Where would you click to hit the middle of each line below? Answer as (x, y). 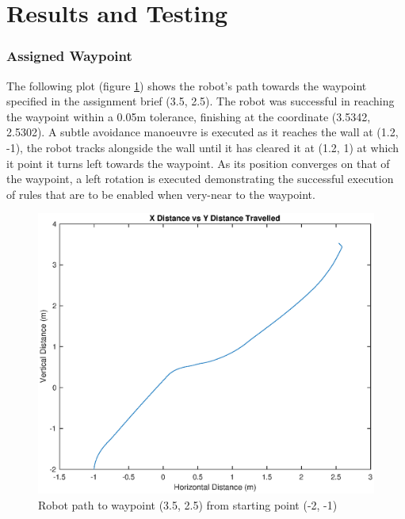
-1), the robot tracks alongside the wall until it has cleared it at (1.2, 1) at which (202, 147)
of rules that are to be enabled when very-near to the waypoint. (161, 194)
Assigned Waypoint (69, 56)
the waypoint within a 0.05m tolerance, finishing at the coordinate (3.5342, (189, 116)
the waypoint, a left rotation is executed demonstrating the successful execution (200, 179)
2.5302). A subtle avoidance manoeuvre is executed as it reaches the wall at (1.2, (202, 132)
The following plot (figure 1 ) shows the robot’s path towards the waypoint (187, 85)
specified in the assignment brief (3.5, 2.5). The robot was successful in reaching (201, 101)
